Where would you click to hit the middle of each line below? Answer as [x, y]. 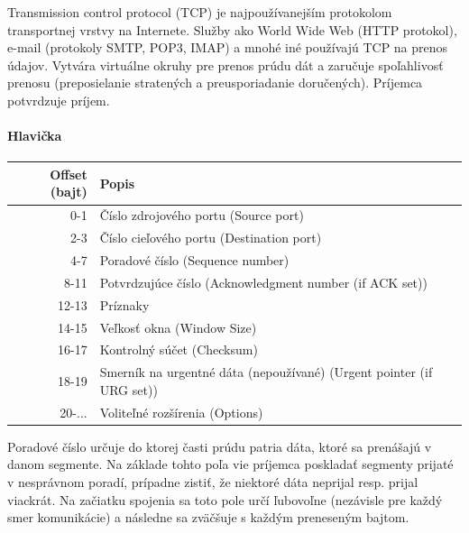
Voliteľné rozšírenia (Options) [181, 412]
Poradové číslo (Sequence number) [194, 259]
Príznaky [124, 304]
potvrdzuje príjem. [59, 100]
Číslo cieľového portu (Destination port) [211, 238]
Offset [69, 174]
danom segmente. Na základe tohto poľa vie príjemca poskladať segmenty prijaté [230, 464]
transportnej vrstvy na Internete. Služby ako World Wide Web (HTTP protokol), [232, 29]
